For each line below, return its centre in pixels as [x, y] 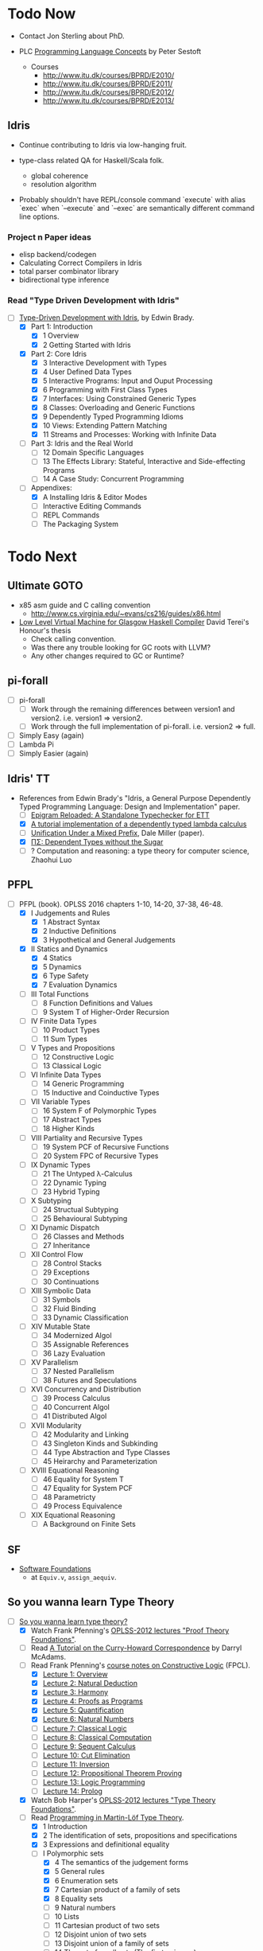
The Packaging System [81, 524]
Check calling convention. [73, 638]
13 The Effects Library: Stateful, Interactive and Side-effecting [144, 462]
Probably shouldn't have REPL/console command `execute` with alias [132, 199]
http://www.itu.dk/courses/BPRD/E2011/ [108, 84]
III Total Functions [60, 994]
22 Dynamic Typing [74, 1182]
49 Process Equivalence [82, 1506]
